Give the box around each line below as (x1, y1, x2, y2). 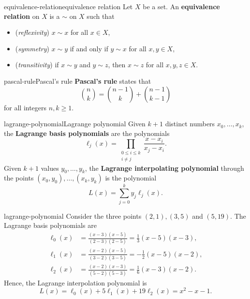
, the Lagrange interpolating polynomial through (85, 163, 244, 173)
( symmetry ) (15, 43, 49, 53)
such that (87, 11, 115, 21)
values (41, 163, 59, 173)
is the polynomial (105, 173, 157, 183)
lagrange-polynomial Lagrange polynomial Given (4, 119, 146, 129)
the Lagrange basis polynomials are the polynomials (4, 128, 170, 138)
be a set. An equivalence (143, 1, 220, 11)
